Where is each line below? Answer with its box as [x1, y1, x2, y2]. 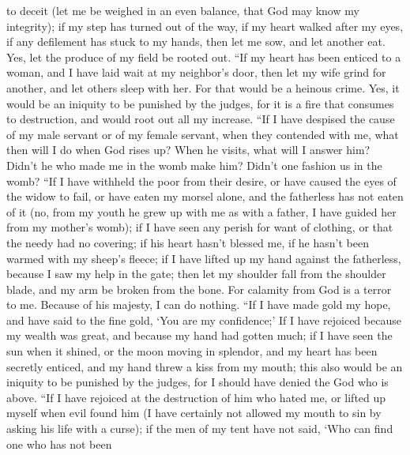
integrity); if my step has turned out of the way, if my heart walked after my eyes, [6, 17, 404, 34]
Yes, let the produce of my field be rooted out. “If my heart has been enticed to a [6, 48, 401, 65]
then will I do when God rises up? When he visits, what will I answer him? [6, 141, 371, 158]
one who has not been [6, 435, 112, 452]
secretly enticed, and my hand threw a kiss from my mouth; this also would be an [6, 358, 403, 374]
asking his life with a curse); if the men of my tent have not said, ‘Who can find [6, 420, 393, 437]
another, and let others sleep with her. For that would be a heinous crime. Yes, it [6, 79, 400, 96]
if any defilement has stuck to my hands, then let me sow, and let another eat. [6, 33, 386, 50]
